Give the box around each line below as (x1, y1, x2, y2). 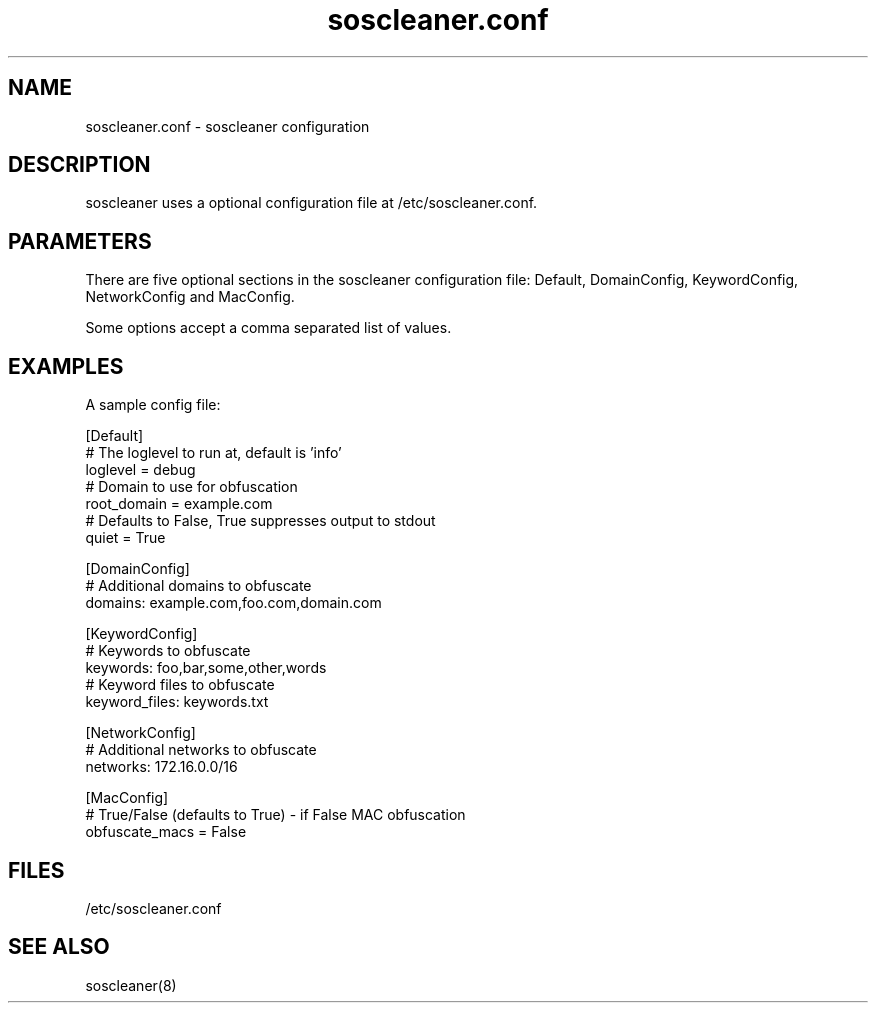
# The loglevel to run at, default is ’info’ (85, 444, 342, 462)
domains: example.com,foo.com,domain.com (85, 594, 382, 612)
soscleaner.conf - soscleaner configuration (85, 117, 370, 135)
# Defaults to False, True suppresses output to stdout (85, 512, 436, 530)
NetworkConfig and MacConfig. (85, 288, 295, 306)
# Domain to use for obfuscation (85, 478, 298, 496)
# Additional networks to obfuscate (85, 741, 317, 759)
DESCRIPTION (8, 152, 151, 178)
